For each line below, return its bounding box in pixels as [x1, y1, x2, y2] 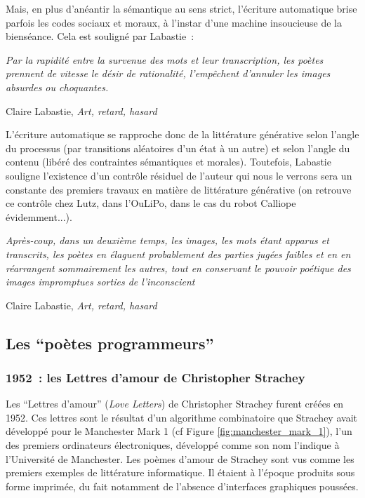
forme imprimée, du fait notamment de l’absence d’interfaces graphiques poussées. [6, 478, 359, 493]
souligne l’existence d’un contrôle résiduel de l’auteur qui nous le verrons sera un [6, 168, 352, 182]
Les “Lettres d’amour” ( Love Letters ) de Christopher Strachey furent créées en [6, 396, 344, 411]
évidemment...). [6, 209, 72, 224]
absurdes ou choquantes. [6, 79, 109, 94]
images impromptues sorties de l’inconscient [6, 274, 195, 289]
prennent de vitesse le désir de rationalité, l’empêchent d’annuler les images [6, 66, 331, 81]
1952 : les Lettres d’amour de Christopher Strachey [6, 368, 305, 386]
